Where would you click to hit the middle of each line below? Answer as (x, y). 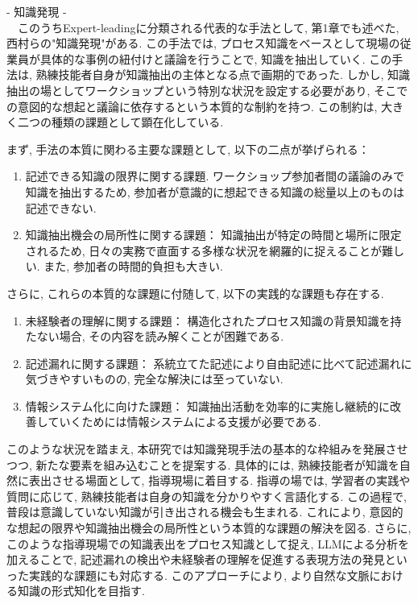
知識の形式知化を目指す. (81, 591)
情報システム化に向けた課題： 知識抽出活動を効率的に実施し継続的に (208, 405)
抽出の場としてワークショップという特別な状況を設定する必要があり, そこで (207, 90)
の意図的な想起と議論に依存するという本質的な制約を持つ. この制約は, (192, 106)
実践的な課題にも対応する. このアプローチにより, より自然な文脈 (199, 575)
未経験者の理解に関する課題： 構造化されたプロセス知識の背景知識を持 (213, 320)
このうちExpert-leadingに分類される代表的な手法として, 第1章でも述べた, (208, 27)
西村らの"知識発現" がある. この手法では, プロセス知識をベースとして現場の (203, 43)
